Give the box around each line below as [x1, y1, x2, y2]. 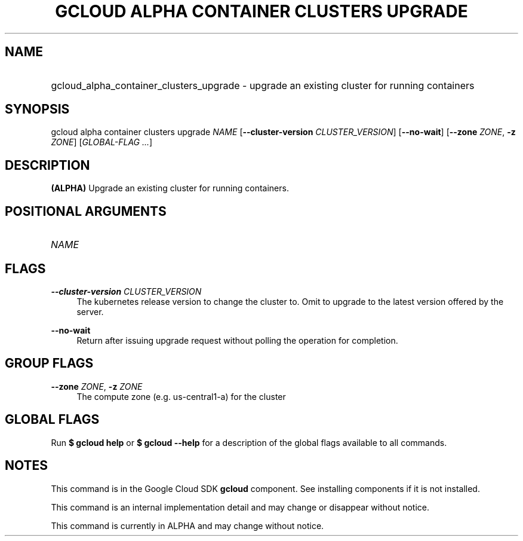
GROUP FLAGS [5, 356, 94, 371]
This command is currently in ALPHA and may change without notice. [51, 520, 324, 531]
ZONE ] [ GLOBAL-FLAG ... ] [51, 137, 153, 148]
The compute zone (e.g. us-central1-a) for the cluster [76, 391, 286, 402]
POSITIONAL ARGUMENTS [5, 203, 167, 219]
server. [76, 306, 104, 317]
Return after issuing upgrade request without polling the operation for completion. [76, 335, 398, 346]
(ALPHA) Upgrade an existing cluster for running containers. [51, 183, 289, 194]
